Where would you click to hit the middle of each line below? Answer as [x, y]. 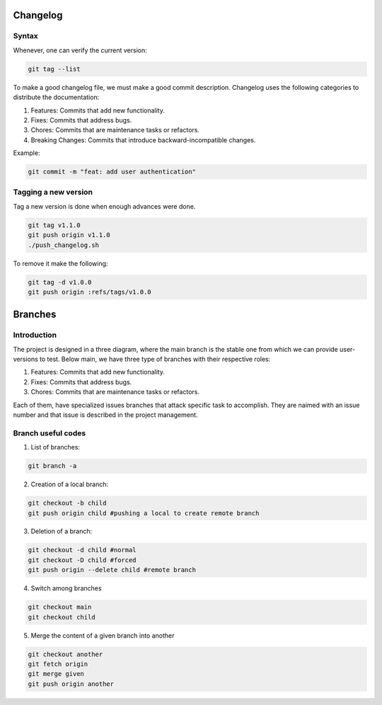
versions [25, 359]
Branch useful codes [50, 433]
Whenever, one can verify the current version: [80, 50]
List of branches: [56, 447]
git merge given [56, 674]
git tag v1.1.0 [54, 225]
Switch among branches [66, 588]
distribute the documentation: [56, 97]
